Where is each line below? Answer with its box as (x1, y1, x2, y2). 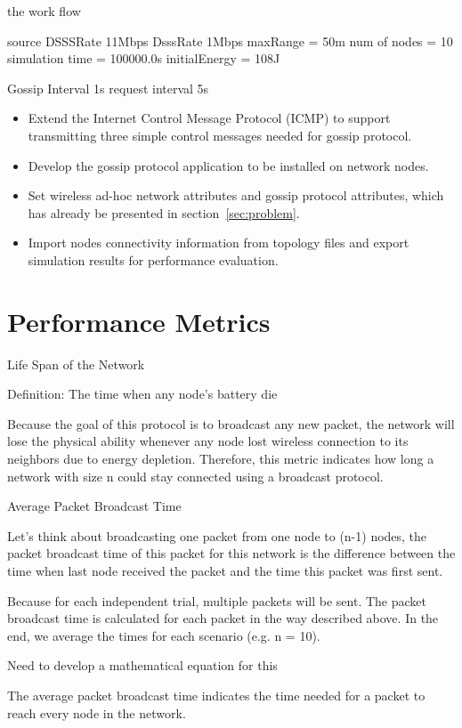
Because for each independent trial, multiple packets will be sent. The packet (7, 591, 427, 610)
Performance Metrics (7, 303, 271, 339)
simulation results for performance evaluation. (28, 250, 279, 269)
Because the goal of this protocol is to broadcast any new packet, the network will (7, 414, 455, 433)
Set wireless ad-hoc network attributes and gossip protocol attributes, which (28, 186, 444, 205)
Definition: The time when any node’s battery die (7, 384, 278, 403)
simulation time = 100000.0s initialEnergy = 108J (7, 49, 280, 68)
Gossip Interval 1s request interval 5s (7, 78, 209, 97)
